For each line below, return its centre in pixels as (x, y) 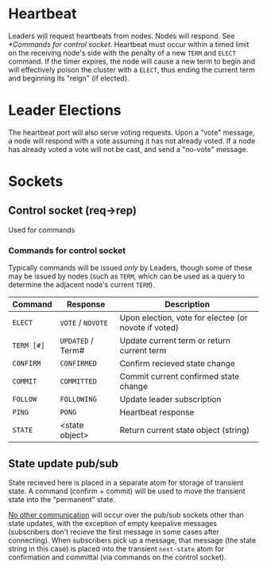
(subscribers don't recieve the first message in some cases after (114, 532)
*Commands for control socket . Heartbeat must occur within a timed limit (129, 44)
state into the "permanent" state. (62, 499)
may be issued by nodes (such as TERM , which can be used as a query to (126, 276)
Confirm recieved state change (178, 364)
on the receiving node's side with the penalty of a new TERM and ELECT (122, 53)
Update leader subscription (170, 399)
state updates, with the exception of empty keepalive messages (112, 523)
